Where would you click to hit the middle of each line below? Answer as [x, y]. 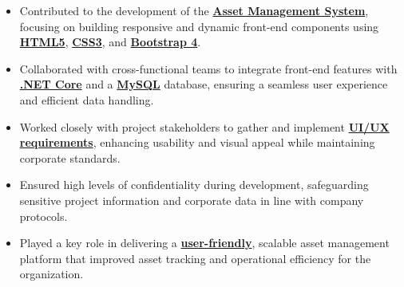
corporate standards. [70, 157]
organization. [51, 274]
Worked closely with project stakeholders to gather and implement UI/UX [204, 126]
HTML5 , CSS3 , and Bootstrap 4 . [110, 42]
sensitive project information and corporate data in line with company [192, 200]
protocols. [44, 216]
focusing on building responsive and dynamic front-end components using [199, 26]
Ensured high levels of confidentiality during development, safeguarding [194, 185]
